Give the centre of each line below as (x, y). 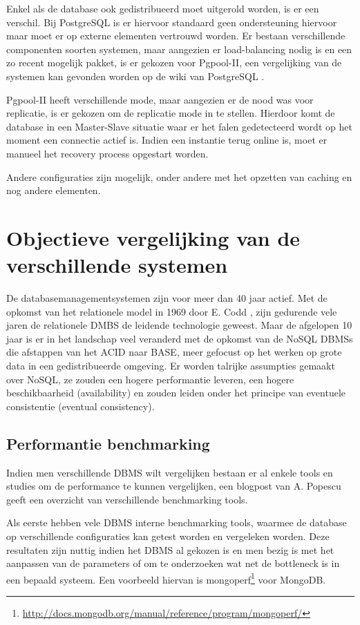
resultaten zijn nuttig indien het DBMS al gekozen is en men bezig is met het (170, 549)
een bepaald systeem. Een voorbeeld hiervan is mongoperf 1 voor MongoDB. (166, 578)
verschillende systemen (117, 265)
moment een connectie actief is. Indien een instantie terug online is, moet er (167, 140)
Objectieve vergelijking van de (153, 237)
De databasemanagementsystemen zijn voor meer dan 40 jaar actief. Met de (167, 298)
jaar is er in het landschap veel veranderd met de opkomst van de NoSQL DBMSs (180, 338)
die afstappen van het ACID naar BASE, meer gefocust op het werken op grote (174, 352)
